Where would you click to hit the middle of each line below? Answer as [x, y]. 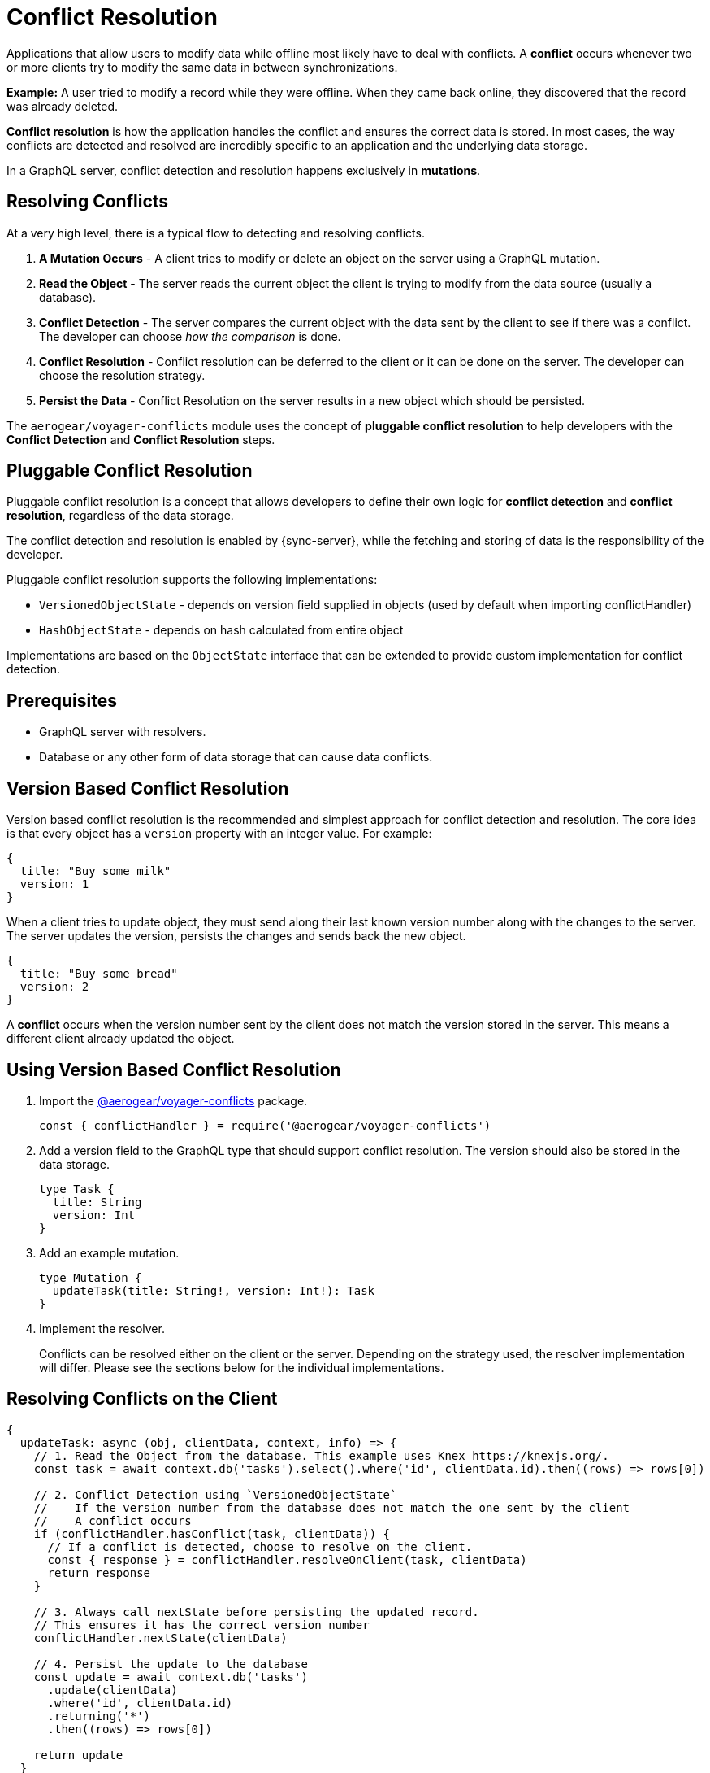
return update [78, 1755]
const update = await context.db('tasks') [171, 1677]
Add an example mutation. [109, 1252]
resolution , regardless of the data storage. [120, 516]
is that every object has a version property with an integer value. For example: [219, 834]
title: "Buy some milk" [95, 871]
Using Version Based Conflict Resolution [174, 1069]
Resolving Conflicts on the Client [142, 1399]
